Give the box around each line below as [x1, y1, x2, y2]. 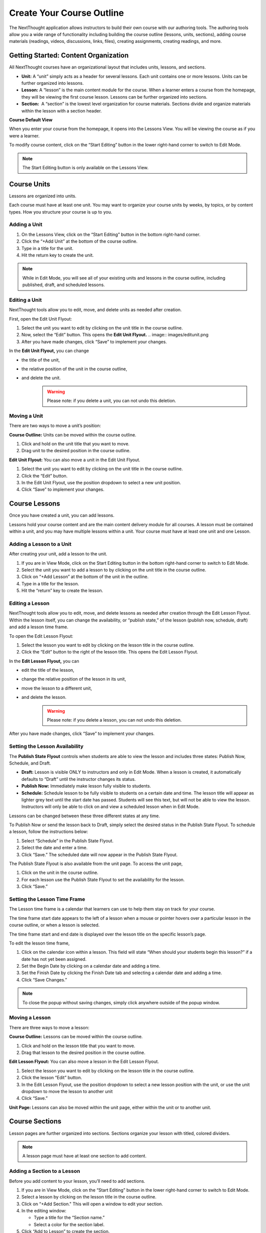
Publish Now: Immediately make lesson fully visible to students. [21, 783, 151, 789]
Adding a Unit [9, 221, 43, 228]
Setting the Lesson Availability [9, 743, 84, 750]
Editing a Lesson [9, 600, 50, 607]
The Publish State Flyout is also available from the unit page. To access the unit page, [9, 861, 183, 867]
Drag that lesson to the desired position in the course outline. [21, 1050, 145, 1055]
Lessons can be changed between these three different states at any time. [9, 813, 160, 819]
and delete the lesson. [21, 694, 66, 700]
